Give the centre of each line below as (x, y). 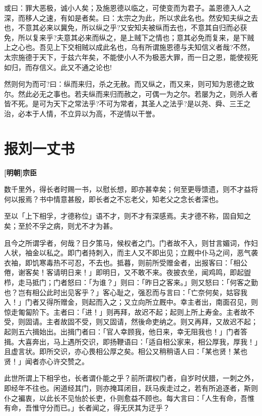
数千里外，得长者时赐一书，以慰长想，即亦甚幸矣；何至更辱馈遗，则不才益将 (131, 189)
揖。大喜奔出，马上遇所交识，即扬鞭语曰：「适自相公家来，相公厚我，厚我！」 (131, 341)
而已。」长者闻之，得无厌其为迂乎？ (111, 408)
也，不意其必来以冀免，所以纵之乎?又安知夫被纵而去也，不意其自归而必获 (126, 27)
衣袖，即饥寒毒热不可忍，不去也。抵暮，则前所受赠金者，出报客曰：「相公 (126, 262)
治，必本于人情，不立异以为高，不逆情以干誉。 (82, 113)
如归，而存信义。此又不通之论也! (58, 67)
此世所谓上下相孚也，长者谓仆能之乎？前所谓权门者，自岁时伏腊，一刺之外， (131, 378)
